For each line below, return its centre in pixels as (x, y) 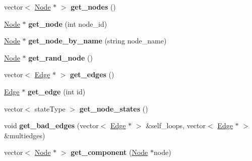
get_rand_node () (60, 57)
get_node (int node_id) (68, 23)
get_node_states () (114, 108)
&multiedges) (25, 135)
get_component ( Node (109, 152)
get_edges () (92, 74)
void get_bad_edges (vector (51, 125)
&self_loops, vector (176, 125)
